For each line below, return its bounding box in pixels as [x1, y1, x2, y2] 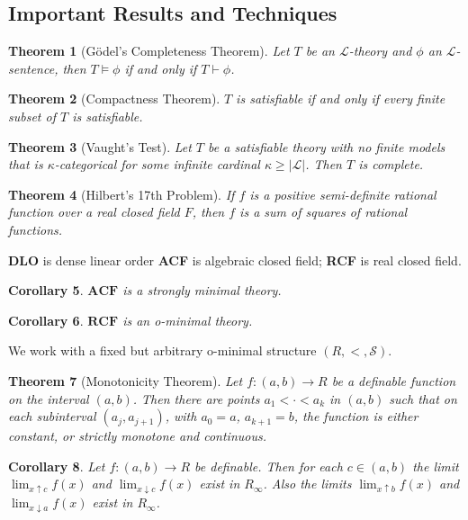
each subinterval [8, 407, 96, 426]
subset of [8, 106, 56, 125]
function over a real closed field [8, 202, 180, 221]
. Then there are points [132, 389, 260, 408]
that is [8, 155, 43, 174]
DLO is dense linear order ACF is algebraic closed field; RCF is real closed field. [8, 250, 462, 269]
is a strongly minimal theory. [122, 281, 282, 300]
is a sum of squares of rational [239, 202, 408, 221]
